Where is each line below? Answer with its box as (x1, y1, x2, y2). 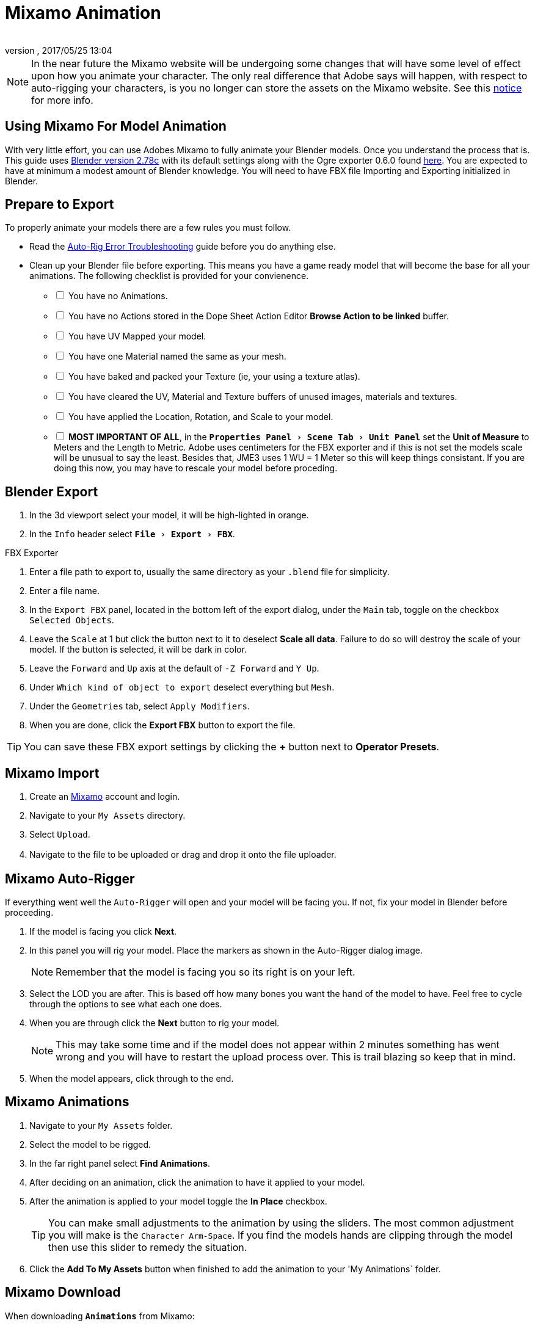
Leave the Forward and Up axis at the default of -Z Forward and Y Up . (29, 663, 319, 674)
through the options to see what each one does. (29, 998, 222, 1009)
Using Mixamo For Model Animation (5, 118, 227, 134)
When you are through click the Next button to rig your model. (29, 1017, 280, 1028)
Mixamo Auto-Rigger (5, 871, 135, 886)
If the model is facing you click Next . (29, 926, 177, 937)
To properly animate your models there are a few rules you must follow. (5, 222, 291, 233)
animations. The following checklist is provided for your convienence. (29, 270, 309, 281)
